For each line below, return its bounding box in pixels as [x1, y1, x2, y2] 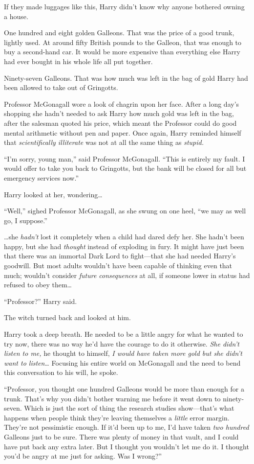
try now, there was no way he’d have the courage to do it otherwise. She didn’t [4, 338, 239, 348]
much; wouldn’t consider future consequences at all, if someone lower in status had [4, 270, 250, 280]
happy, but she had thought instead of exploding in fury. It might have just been [4, 241, 244, 251]
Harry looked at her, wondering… [4, 189, 103, 199]
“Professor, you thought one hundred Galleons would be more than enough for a [4, 384, 244, 394]
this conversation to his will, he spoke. [4, 367, 118, 377]
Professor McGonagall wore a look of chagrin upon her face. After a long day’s [4, 98, 239, 109]
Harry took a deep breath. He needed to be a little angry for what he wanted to [4, 329, 243, 339]
